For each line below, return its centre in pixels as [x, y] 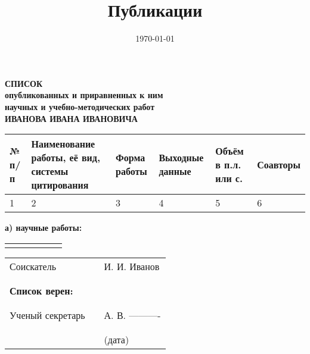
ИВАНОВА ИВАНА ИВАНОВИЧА [71, 118]
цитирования [60, 185]
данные [175, 171]
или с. [229, 178]
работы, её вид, [66, 158]
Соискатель [33, 266]
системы [50, 171]
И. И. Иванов [132, 266]
